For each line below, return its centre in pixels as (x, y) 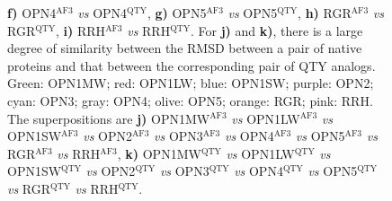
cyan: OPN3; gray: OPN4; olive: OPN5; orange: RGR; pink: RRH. (190, 100)
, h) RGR (325, 13)
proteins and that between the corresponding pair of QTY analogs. (192, 65)
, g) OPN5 (177, 13)
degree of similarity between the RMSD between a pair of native (185, 48)
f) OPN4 (32, 13)
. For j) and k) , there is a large (277, 30)
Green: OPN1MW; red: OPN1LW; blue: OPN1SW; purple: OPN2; (191, 83)
